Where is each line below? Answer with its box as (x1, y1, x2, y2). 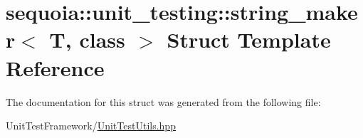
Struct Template (167, 25, 331, 54)
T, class (49, 25, 125, 54)
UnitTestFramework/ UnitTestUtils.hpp (6, 118, 176, 133)
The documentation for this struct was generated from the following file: (6, 94, 321, 109)
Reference (6, 53, 105, 82)
